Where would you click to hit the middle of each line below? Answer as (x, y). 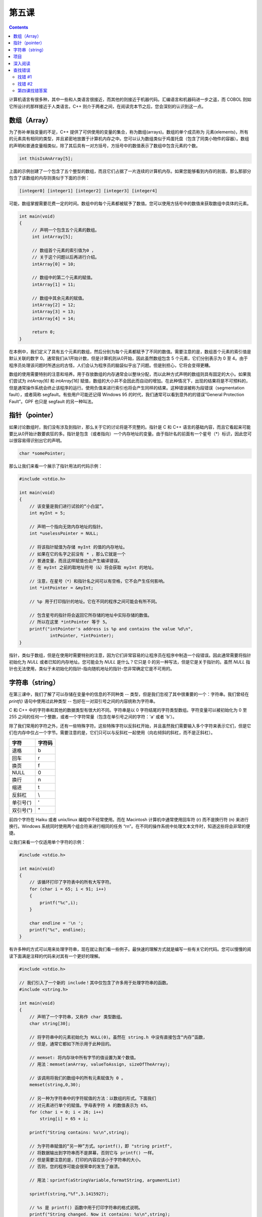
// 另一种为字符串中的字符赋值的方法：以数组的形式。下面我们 (93, 1098)
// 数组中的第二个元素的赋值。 (64, 278)
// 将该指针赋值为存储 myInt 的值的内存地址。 (78, 547)
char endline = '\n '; (56, 923)
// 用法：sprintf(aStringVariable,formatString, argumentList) (105, 1180)
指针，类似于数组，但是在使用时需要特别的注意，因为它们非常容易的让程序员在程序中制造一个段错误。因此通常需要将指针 (130, 655)
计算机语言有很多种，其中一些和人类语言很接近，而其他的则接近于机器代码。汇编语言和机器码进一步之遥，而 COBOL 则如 (130, 99)
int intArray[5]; (52, 237)
